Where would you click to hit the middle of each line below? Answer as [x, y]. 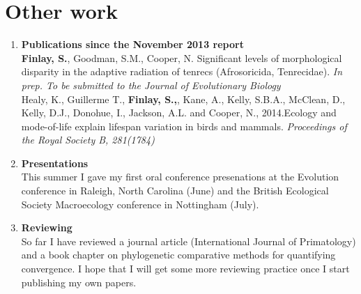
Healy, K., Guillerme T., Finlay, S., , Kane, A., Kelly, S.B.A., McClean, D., [183, 99]
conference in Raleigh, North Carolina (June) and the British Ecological [175, 191]
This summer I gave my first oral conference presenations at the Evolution [180, 177]
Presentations [55, 163]
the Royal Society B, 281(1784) [88, 140]
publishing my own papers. [79, 282]
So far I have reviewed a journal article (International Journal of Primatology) [189, 241]
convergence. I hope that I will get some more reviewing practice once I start [185, 269]
